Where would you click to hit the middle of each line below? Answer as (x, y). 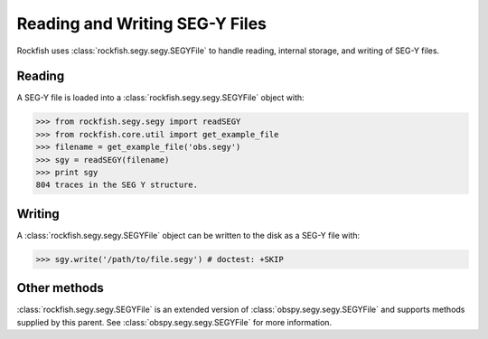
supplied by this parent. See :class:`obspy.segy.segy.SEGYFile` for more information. (174, 322)
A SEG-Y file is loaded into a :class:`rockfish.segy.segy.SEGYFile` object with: (160, 98)
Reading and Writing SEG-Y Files (141, 24)
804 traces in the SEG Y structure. (117, 185)
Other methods (60, 288)
